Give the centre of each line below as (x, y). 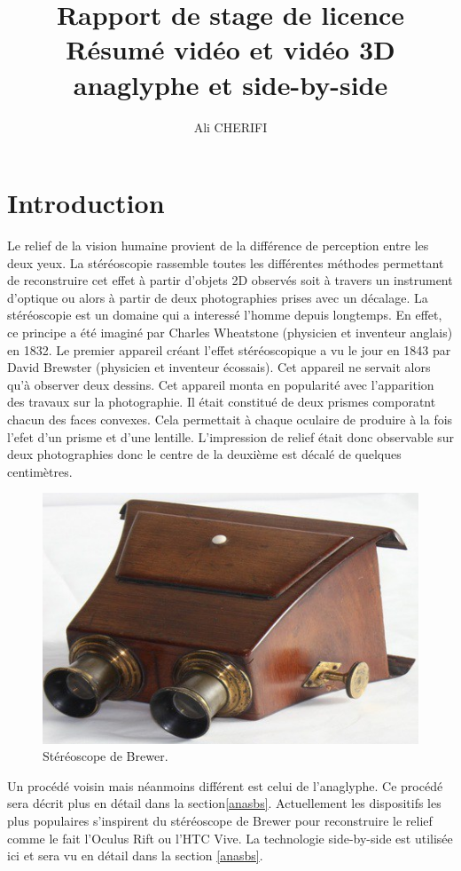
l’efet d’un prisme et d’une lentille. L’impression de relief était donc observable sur (230, 436)
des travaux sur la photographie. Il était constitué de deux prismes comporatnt (222, 402)
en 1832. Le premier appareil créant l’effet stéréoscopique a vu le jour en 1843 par (229, 349)
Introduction (86, 203)
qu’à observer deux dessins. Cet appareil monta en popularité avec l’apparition (221, 384)
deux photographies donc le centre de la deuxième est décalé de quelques (204, 454)
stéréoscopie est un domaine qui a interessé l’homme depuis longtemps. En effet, (225, 315)
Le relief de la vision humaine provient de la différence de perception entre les (218, 245)
